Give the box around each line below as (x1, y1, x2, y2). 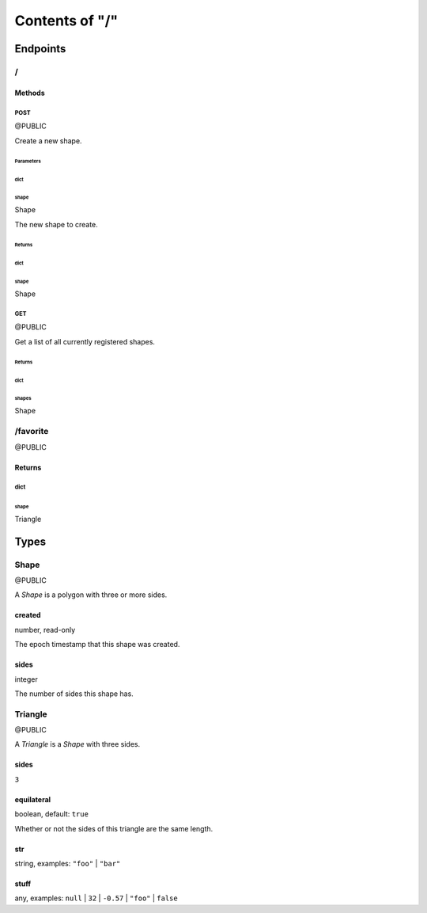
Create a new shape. (14, 135, 82, 146)
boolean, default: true (14, 809, 89, 819)
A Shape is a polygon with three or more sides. (14, 590, 168, 599)
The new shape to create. (14, 219, 98, 229)
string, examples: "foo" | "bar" (14, 858, 121, 868)
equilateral (14, 794, 51, 804)
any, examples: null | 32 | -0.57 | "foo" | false (14, 893, 178, 903)
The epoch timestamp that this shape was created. (14, 640, 180, 649)
